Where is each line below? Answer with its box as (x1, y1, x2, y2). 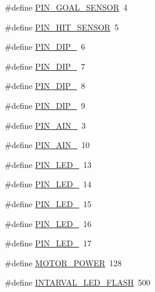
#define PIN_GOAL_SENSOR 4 (5, 1, 128, 13)
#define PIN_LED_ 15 (5, 197, 92, 209)
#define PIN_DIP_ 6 (5, 40, 85, 53)
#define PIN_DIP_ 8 (5, 80, 85, 92)
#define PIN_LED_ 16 (5, 217, 92, 229)
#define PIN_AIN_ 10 (5, 139, 90, 151)
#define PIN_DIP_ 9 (5, 99, 85, 111)
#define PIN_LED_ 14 (5, 178, 92, 190)
